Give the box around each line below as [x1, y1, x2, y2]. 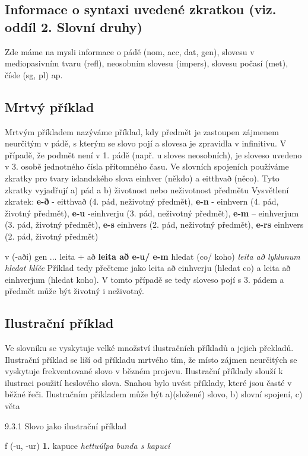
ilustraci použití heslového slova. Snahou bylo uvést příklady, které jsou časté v [5, 376, 292, 388]
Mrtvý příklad [5, 97, 94, 116]
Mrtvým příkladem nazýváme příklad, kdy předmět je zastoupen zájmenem [5, 125, 279, 138]
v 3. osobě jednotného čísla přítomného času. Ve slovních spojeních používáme [5, 160, 289, 173]
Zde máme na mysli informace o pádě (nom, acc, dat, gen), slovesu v [5, 45, 255, 58]
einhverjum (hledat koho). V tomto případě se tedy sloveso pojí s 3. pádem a [5, 273, 284, 285]
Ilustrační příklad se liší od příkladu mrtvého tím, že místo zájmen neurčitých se [5, 353, 297, 365]
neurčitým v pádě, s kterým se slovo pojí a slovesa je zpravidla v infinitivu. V [5, 137, 287, 149]
